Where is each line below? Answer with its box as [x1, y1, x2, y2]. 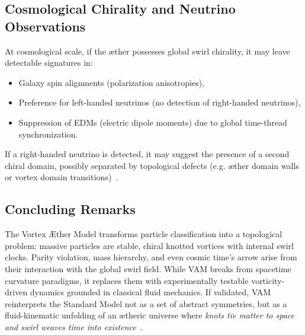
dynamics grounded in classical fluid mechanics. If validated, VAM [30, 286, 271, 298]
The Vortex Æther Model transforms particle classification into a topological [5, 228, 282, 240]
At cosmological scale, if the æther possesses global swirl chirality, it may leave [5, 44, 290, 57]
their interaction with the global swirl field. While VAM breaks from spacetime [5, 262, 291, 275]
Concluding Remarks [5, 200, 136, 218]
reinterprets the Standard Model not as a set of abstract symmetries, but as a [5, 297, 287, 310]
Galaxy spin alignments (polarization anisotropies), [18, 76, 204, 88]
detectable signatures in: [5, 56, 93, 69]
